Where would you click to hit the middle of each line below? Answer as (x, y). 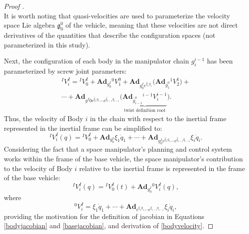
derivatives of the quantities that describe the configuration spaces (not (110, 35)
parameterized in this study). (47, 44)
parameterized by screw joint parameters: (65, 70)
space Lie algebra (30, 25)
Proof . (14, 6)
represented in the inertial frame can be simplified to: (83, 128)
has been (220, 61)
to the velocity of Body (38, 168)
